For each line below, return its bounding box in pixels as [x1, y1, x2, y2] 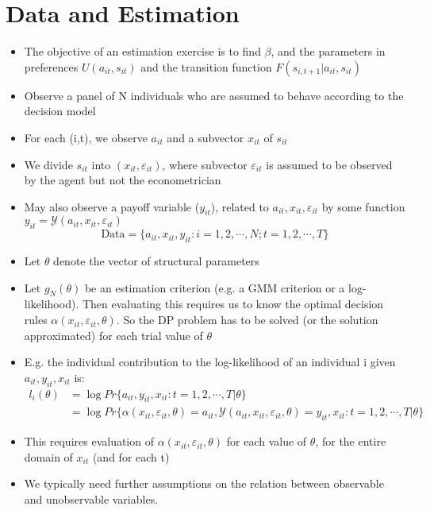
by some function [321, 198, 405, 214]
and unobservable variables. [24, 491, 159, 508]
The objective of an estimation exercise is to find [24, 43, 261, 60]
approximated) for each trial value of [24, 326, 203, 343]
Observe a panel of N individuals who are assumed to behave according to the [24, 87, 404, 103]
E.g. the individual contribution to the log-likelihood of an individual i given [24, 354, 396, 370]
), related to [210, 198, 269, 214]
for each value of [226, 433, 307, 450]
